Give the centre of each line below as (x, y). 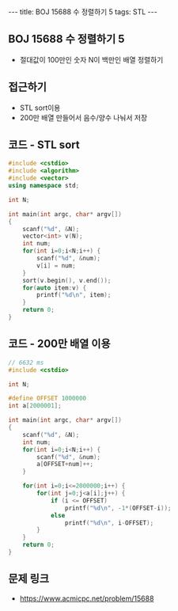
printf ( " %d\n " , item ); (74, 295)
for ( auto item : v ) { (55, 288)
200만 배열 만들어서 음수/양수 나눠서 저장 (83, 117)
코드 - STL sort (44, 145)
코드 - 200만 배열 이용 (59, 344)
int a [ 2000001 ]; (35, 406)
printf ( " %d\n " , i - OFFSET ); (109, 523)
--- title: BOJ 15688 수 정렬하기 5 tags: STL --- (83, 12)
